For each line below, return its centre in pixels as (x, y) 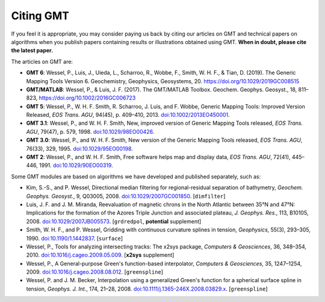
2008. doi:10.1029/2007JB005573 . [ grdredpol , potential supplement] (114, 221)
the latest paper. (32, 51)
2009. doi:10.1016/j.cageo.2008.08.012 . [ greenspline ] (95, 272)
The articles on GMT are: (42, 61)
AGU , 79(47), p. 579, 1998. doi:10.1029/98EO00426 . (90, 131)
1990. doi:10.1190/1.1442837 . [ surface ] (75, 238)
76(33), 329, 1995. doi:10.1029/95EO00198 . (80, 148)
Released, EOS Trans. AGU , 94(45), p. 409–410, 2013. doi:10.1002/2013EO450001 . (128, 115)
